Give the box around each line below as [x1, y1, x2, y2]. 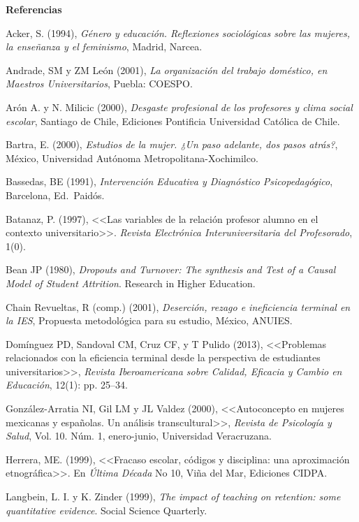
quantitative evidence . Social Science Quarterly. [6, 502, 207, 517]
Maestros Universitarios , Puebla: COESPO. [6, 76, 193, 91]
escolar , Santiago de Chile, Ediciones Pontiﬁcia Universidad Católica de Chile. [6, 113, 340, 128]
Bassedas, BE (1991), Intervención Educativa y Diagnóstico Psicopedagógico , [6, 174, 333, 189]
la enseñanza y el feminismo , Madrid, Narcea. [6, 39, 203, 54]
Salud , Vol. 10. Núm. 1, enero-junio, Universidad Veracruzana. [6, 428, 272, 443]
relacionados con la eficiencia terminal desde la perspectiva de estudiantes [6, 350, 321, 365]
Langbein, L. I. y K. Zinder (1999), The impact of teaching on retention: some [6, 489, 341, 504]
